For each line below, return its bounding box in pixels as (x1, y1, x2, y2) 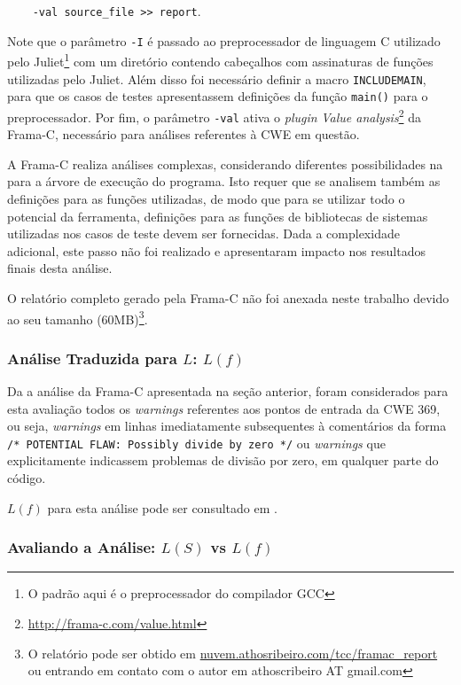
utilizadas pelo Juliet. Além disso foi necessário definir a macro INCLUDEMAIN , (7, 69, 426, 88)
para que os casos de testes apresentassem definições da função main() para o (7, 87, 428, 105)
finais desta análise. (7, 259, 113, 277)
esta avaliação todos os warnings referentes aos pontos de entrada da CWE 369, (7, 399, 441, 417)
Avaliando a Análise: (7, 536, 156, 558)
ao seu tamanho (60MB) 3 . (7, 307, 148, 328)
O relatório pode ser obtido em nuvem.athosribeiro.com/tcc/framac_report (27, 643, 438, 662)
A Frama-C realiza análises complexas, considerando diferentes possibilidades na (7, 154, 443, 173)
